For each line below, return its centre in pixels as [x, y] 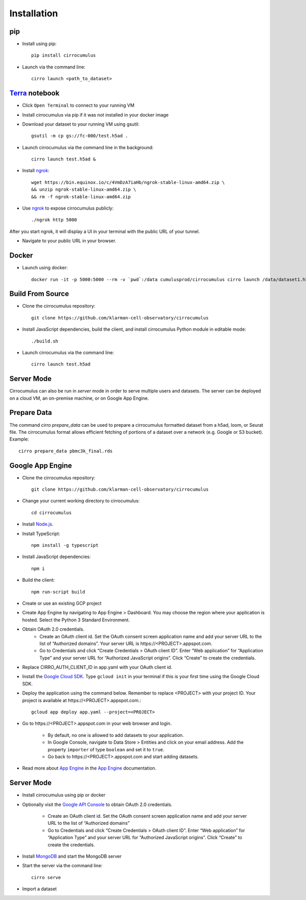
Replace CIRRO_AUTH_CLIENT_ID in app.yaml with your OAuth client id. [97, 667]
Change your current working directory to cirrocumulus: [81, 501]
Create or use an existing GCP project [62, 603]
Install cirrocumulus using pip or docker [64, 795]
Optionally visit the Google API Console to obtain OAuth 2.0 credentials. [97, 804]
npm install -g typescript [65, 545]
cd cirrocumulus [52, 513]
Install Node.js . [38, 524]
